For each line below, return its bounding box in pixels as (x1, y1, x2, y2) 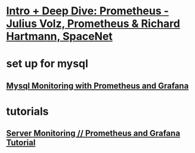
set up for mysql (6, 57, 88, 71)
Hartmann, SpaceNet (6, 30, 113, 43)
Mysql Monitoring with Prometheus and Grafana (6, 81, 189, 91)
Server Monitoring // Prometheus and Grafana (6, 128, 181, 139)
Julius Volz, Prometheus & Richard (6, 17, 181, 30)
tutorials (6, 105, 49, 118)
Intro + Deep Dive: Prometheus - (6, 4, 169, 18)
